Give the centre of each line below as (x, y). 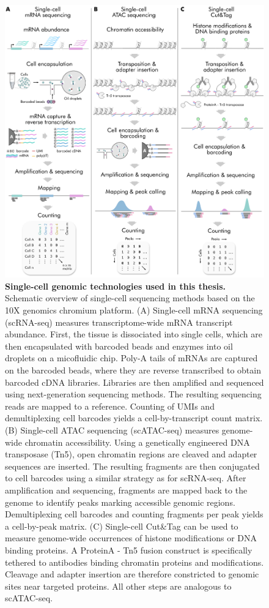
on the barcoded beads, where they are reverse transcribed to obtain (133, 370)
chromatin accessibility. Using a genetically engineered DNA (137, 442)
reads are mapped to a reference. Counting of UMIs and (110, 406)
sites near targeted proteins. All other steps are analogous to (118, 586)
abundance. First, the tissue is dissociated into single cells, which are (134, 334)
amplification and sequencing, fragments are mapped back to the (126, 490)
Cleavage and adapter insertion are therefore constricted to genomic (132, 574)
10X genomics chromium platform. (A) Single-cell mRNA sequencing (134, 310)
